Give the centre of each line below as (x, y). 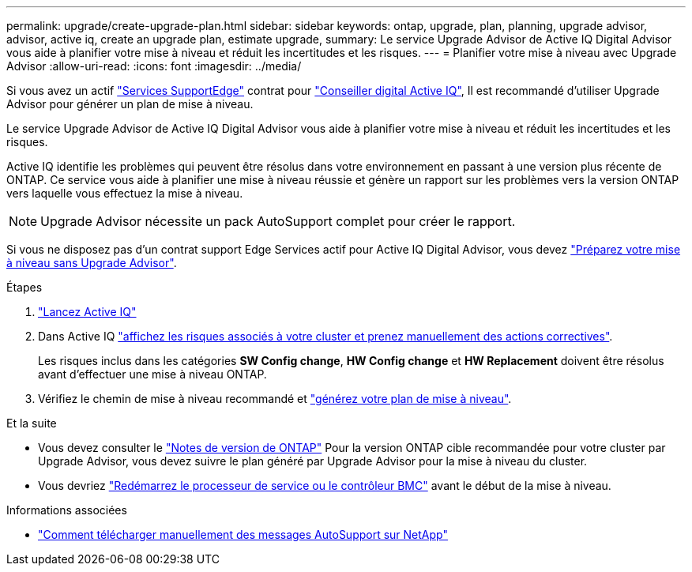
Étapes (24, 287)
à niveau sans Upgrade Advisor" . (92, 263)
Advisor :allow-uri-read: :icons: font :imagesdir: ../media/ (154, 66)
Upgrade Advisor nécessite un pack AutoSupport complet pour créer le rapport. (278, 221)
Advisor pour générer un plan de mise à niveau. (130, 104)
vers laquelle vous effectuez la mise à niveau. (125, 193)
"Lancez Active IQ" (87, 312)
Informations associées (67, 510)
